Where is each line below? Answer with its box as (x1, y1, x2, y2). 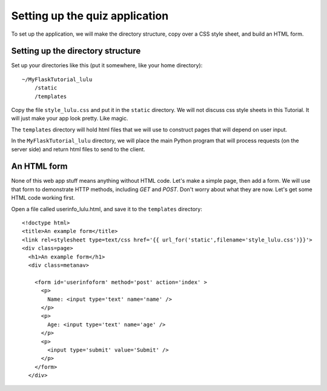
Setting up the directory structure (11, 46, 141, 56)
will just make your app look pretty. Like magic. (11, 115, 128, 122)
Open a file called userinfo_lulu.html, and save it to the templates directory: (11, 205, 202, 212)
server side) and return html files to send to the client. (11, 145, 145, 153)
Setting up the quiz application (11, 9, 169, 22)
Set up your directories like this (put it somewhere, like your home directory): (11, 62, 203, 69)
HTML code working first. (11, 194, 75, 202)
